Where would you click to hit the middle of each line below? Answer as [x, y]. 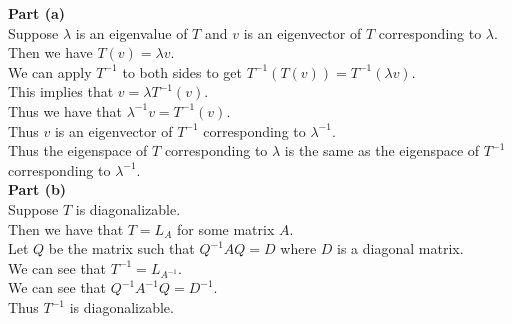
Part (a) [36, 13]
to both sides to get [182, 71]
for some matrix [225, 228]
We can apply [50, 71]
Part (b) [37, 189]
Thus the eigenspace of [78, 150]
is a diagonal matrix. [400, 248]
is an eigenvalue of [131, 32]
